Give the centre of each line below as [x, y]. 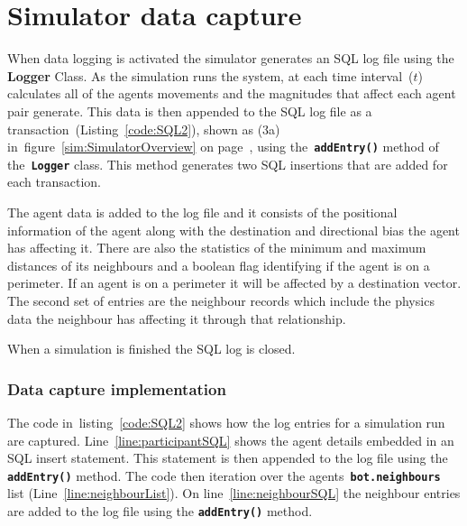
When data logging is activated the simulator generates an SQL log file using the [231, 58]
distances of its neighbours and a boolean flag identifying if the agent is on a [219, 265]
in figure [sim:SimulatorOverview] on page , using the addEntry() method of [223, 147]
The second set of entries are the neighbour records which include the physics [221, 300]
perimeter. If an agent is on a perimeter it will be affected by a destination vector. [234, 283]
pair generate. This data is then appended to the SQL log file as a [190, 111]
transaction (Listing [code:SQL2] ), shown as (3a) [144, 129]
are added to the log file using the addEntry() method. [160, 511]
